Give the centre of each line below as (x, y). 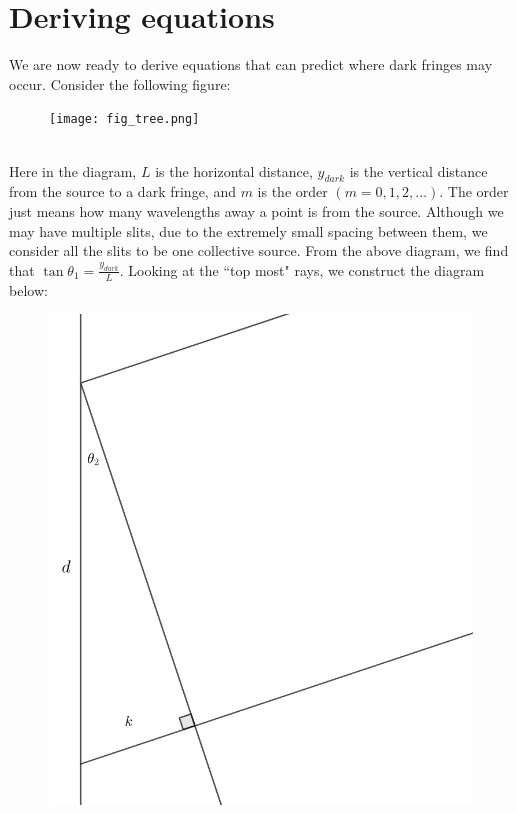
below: (28, 289)
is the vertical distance (418, 170)
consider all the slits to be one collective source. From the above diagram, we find (259, 250)
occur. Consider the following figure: (120, 83)
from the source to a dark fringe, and (122, 191)
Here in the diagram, (73, 170)
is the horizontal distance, (234, 170)
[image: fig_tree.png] (124, 119)
